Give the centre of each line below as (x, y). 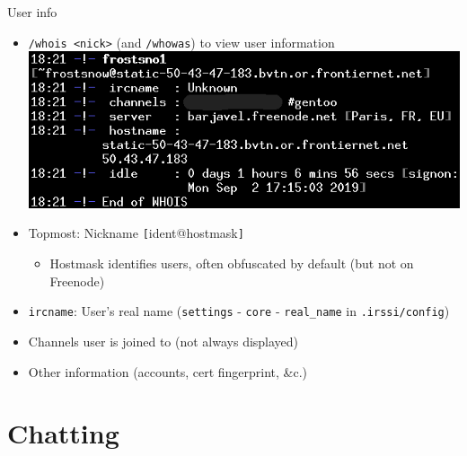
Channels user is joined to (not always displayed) (163, 341)
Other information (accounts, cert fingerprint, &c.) (168, 371)
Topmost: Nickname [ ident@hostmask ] (136, 233)
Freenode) (77, 281)
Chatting (63, 433)
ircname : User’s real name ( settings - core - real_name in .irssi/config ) (239, 311)
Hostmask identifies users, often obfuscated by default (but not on (232, 263)
